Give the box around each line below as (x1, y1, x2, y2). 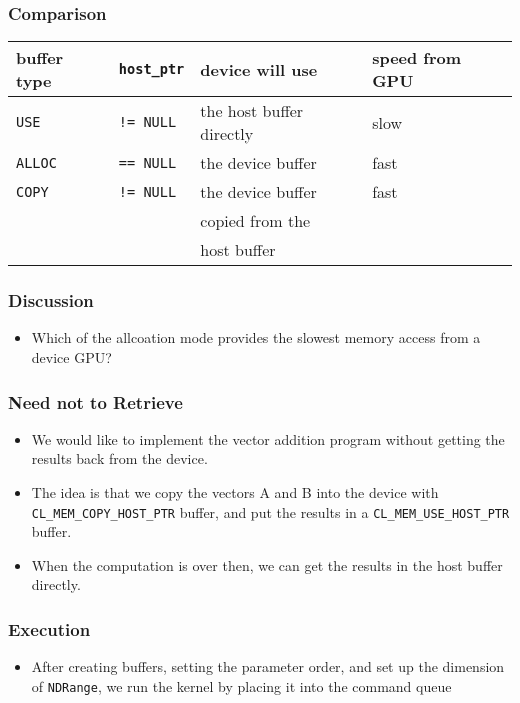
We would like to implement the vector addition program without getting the (31, 428, 505, 449)
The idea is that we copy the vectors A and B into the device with (31, 482, 439, 503)
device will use (200, 57, 318, 81)
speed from (372, 46, 462, 70)
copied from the (200, 209, 311, 233)
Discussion (8, 288, 94, 313)
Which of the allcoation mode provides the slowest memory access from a (31, 327, 481, 348)
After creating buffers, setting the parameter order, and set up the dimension (31, 656, 505, 677)
